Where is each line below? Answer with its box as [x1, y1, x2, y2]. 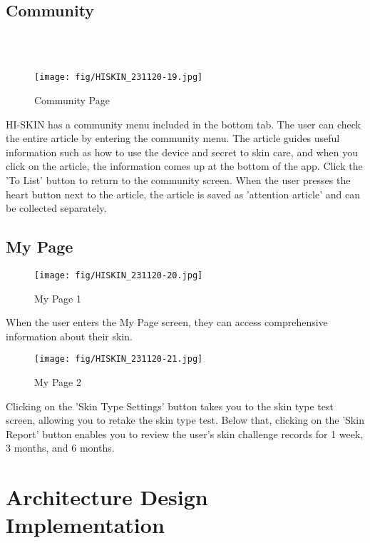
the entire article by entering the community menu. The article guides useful [6, 131, 340, 146]
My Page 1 [34, 290, 81, 305]
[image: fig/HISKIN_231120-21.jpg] [34, 354, 203, 365]
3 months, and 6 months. [6, 440, 115, 455]
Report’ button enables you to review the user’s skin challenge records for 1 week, [6, 426, 364, 441]
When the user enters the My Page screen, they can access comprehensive [6, 315, 328, 330]
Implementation [6, 510, 165, 539]
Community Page [34, 93, 110, 108]
